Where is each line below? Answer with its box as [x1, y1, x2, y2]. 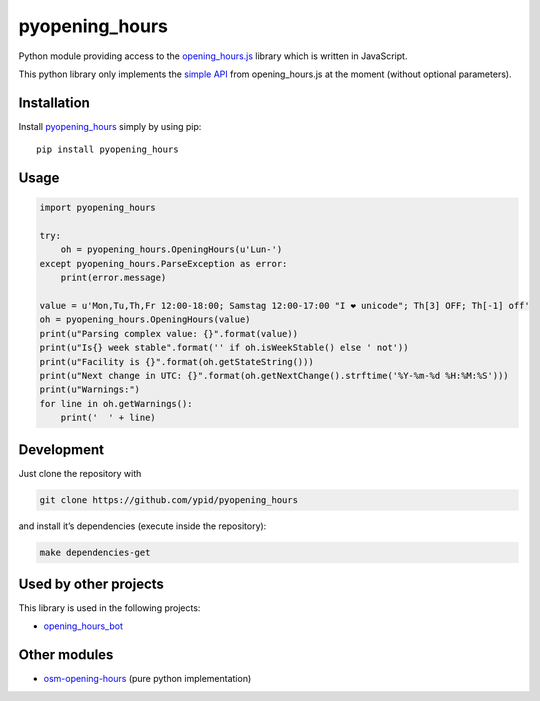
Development [18, 441, 105, 458]
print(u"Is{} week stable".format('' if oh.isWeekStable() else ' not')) [39, 342, 409, 354]
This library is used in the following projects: [18, 602, 201, 614]
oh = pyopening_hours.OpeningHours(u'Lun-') [60, 244, 283, 255]
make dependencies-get [39, 546, 151, 558]
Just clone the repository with [18, 467, 142, 479]
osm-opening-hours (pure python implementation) [43, 673, 252, 685]
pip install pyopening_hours [36, 144, 179, 155]
